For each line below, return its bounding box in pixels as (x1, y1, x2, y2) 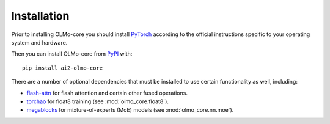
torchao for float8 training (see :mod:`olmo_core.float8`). (26, 98, 169, 105)
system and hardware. (11, 38, 68, 46)
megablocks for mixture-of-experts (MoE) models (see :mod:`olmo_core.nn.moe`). (26, 106, 234, 114)
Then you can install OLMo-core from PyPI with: (11, 50, 133, 57)
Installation (11, 9, 70, 23)
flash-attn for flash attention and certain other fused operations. (26, 89, 188, 97)
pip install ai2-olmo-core (22, 64, 103, 71)
